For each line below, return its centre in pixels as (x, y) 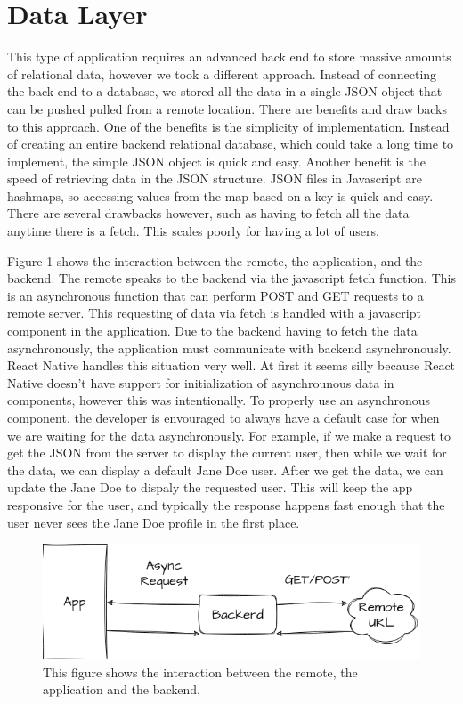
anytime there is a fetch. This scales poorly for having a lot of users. (193, 231)
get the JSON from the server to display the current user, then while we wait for (227, 453)
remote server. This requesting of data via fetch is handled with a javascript (214, 313)
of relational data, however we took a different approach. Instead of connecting (222, 73)
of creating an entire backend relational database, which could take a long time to (231, 144)
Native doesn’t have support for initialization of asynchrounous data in (201, 382)
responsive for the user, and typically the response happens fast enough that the (226, 504)
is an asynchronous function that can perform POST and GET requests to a (215, 295)
